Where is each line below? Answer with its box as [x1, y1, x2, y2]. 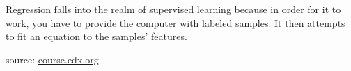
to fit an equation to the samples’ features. [6, 29, 187, 43]
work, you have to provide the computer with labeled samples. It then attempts [6, 15, 345, 30]
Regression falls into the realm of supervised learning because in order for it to [6, 2, 341, 16]
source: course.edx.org [6, 52, 99, 66]
